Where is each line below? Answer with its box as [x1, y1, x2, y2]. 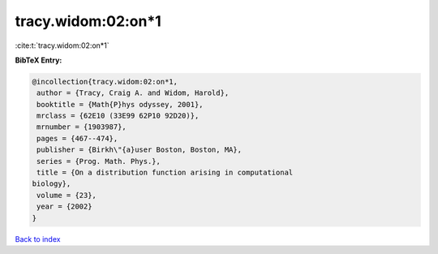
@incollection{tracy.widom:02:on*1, [32, 77, 178, 86]
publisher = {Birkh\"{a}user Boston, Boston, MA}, [36, 145, 243, 154]
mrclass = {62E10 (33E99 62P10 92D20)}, [36, 111, 200, 121]
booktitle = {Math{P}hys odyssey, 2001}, [36, 100, 204, 109]
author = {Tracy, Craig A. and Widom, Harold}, [36, 88, 230, 97]
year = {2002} [36, 202, 92, 211]
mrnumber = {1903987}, [36, 123, 127, 131]
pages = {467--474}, [36, 134, 118, 143]
